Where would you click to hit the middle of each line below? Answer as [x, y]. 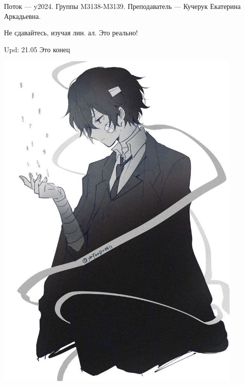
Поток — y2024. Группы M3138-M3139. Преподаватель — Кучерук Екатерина [122, 6]
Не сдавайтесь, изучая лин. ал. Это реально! [71, 33]
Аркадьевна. [22, 16]
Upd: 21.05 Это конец [37, 49]
